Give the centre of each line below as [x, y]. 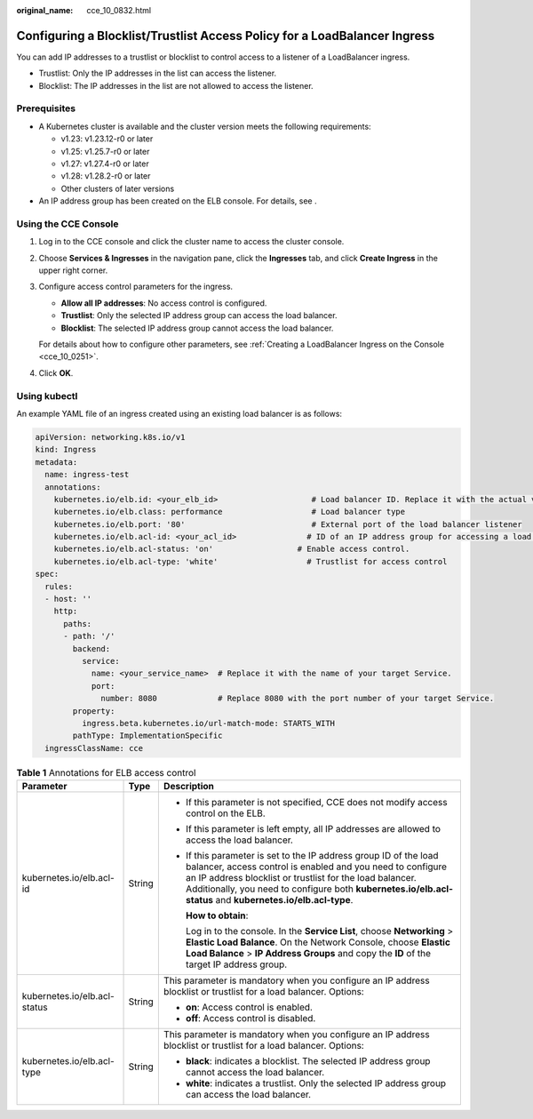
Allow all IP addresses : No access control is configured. [164, 303]
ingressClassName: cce [94, 748]
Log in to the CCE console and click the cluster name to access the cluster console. [191, 242]
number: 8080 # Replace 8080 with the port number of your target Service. [298, 699]
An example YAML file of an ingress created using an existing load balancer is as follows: [179, 413]
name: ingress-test [87, 475]
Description [189, 787]
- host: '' [68, 599]
